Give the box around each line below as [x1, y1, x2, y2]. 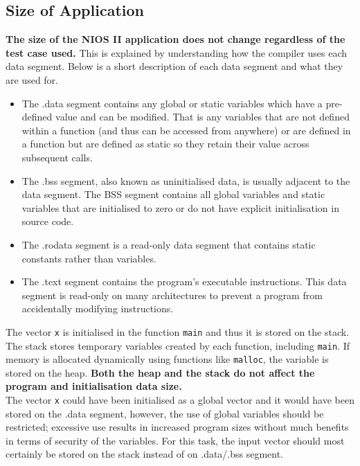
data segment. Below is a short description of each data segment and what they [6, 59, 343, 73]
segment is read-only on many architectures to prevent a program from [21, 287, 323, 302]
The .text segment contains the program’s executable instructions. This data [21, 274, 347, 289]
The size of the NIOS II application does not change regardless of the [6, 32, 345, 46]
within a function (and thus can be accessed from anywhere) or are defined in [21, 123, 351, 137]
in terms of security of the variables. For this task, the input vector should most [6, 433, 345, 447]
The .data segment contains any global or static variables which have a [21, 96, 323, 110]
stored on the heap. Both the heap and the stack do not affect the [6, 365, 315, 379]
